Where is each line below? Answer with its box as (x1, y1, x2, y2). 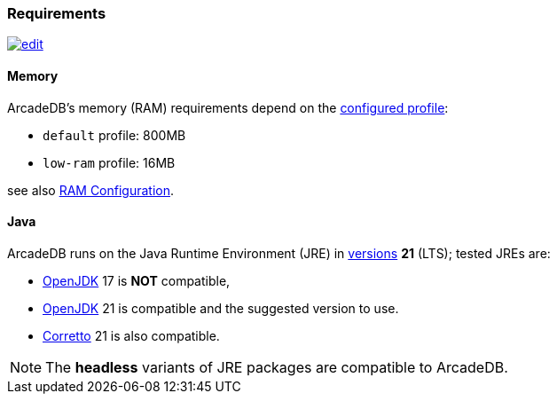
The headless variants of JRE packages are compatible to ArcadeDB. (45, 358, 508, 376)
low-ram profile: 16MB (43, 154, 176, 170)
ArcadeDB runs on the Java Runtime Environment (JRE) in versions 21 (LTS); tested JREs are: (7, 245, 551, 261)
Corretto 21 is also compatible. (43, 327, 220, 343)
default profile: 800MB (43, 127, 186, 143)
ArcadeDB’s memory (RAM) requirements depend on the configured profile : (7, 99, 449, 115)
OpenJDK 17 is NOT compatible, (43, 272, 231, 288)
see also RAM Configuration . (7, 182, 175, 198)
